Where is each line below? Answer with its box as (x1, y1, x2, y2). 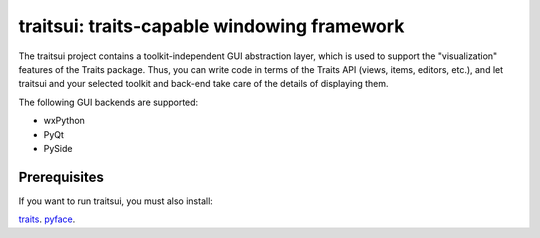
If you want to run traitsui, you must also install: (18, 195, 214, 207)
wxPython (43, 115, 85, 127)
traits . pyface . (18, 213, 76, 225)
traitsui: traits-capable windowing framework (18, 15, 405, 37)
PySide (43, 142, 73, 154)
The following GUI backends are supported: (18, 96, 199, 108)
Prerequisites (18, 168, 104, 185)
